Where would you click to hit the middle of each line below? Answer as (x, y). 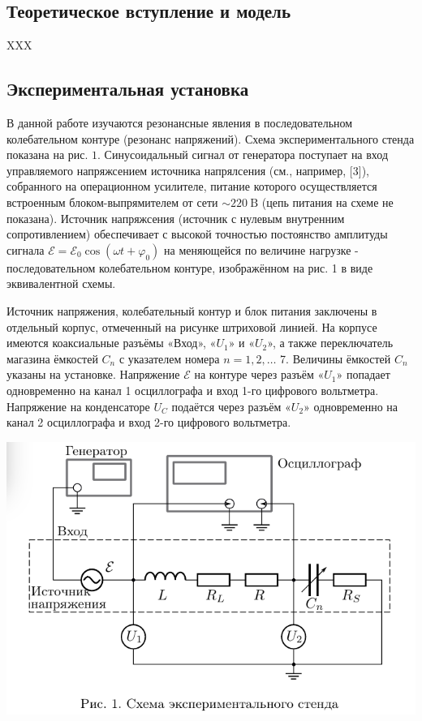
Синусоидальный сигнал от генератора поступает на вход (246, 154)
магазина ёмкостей (52, 358)
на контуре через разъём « (259, 374)
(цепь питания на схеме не (327, 202)
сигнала (26, 249)
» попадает (363, 374)
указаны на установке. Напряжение (93, 374)
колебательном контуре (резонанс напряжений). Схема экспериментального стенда (211, 138)
